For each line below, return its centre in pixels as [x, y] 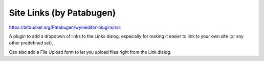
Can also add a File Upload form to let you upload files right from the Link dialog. [90, 52]
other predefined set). [31, 43]
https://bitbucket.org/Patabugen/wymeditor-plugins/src [65, 27]
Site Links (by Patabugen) [62, 13]
